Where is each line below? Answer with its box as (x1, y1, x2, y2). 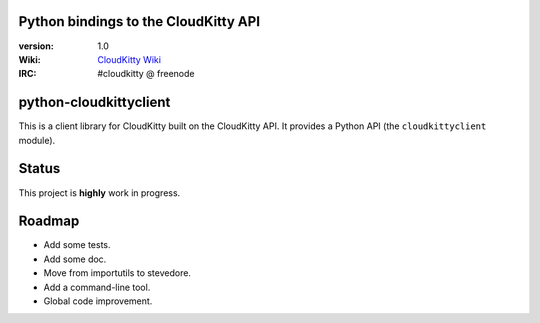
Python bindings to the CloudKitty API (18, 13, 260, 30)
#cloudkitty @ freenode (97, 68, 195, 80)
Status (18, 160, 61, 177)
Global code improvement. (43, 295, 153, 307)
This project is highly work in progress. (18, 186, 181, 199)
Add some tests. (43, 239, 111, 251)
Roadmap (18, 213, 80, 230)
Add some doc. (43, 253, 107, 265)
